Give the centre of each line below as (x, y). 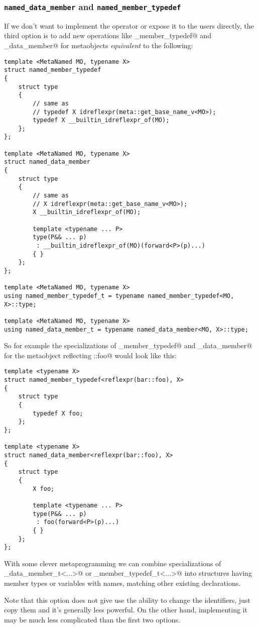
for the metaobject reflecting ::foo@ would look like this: (90, 355)
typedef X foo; (58, 413)
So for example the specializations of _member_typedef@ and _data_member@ (128, 345)
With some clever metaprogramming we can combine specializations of (113, 563)
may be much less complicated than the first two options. (92, 619)
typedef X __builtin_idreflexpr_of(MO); (101, 120)
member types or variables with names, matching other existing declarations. (122, 583)
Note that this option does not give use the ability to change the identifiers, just (127, 600)
